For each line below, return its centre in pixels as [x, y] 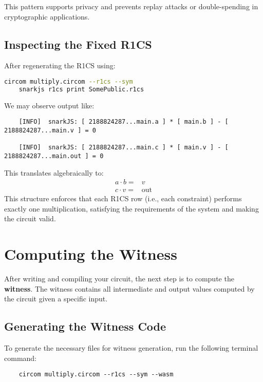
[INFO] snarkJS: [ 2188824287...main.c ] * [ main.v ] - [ [124, 148]
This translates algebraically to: [54, 172]
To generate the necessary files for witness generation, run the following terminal [131, 348]
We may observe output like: [49, 105]
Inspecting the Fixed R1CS [78, 44]
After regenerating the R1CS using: [60, 65]
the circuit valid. [30, 218]
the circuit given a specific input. [56, 299]
